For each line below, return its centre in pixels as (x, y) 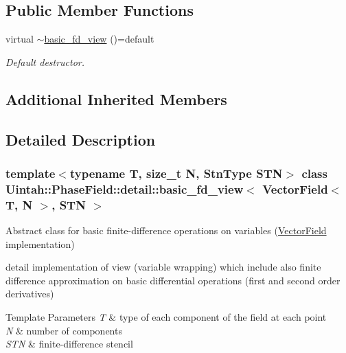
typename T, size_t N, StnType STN (176, 173)
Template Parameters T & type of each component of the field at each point (166, 316)
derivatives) (30, 294)
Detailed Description (81, 139)
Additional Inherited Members (116, 99)
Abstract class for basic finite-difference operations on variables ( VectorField (166, 230)
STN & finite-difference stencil (69, 344)
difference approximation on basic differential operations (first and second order (173, 280)
